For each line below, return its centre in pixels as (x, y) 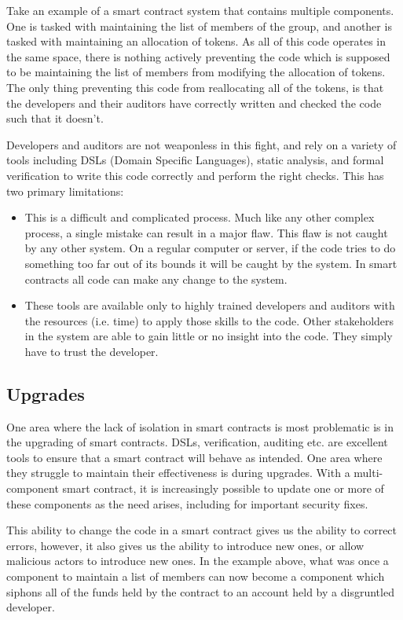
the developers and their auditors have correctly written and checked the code (194, 103)
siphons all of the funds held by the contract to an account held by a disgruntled (200, 591)
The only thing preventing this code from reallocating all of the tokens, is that (195, 87)
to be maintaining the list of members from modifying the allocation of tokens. (196, 72)
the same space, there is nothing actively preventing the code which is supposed (198, 56)
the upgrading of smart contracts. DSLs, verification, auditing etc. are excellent (197, 442)
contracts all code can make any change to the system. (156, 279)
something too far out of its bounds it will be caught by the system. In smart (211, 263)
